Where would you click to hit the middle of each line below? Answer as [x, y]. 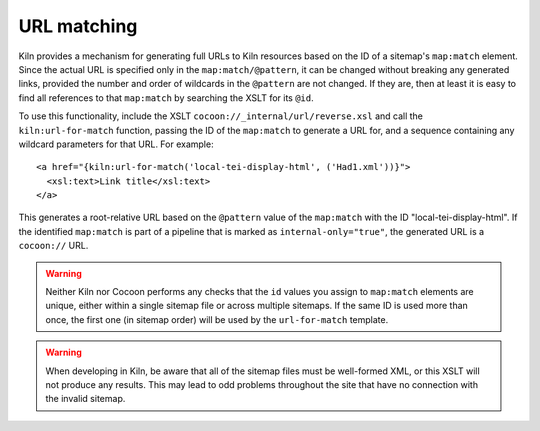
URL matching [78, 26]
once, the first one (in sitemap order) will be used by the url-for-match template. [217, 319]
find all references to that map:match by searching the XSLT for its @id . [166, 97]
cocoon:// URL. [53, 246]
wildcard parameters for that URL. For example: [116, 144]
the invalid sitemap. [85, 399]
